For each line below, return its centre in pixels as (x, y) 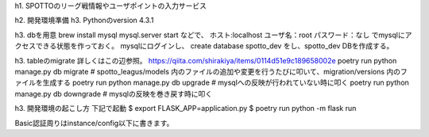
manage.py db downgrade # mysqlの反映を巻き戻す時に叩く (114, 93)
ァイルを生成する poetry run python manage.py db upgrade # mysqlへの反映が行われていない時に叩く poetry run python (212, 82)
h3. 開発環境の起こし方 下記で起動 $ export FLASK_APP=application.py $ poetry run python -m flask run (186, 108)
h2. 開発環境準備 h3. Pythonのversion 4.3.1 (84, 21)
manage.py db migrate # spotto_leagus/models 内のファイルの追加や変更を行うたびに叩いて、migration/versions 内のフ (211, 71)
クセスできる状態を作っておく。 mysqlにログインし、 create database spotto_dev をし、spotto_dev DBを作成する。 (204, 46)
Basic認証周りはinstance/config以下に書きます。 (94, 123)
